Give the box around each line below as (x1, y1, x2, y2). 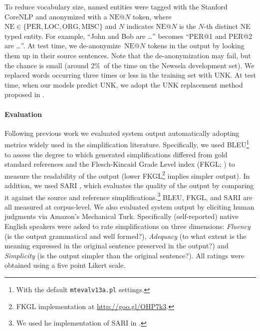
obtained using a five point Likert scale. (4, 260, 126, 270)
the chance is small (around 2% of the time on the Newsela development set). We (4, 60, 255, 70)
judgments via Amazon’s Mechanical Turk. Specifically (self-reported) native (4, 211, 239, 221)
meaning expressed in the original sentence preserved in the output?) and (4, 240, 229, 251)
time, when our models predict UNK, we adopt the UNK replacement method (4, 79, 243, 90)
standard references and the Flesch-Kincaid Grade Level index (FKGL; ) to (4, 159, 235, 169)
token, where (132, 11, 172, 21)
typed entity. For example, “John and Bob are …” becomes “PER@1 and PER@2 (4, 30, 253, 41)
